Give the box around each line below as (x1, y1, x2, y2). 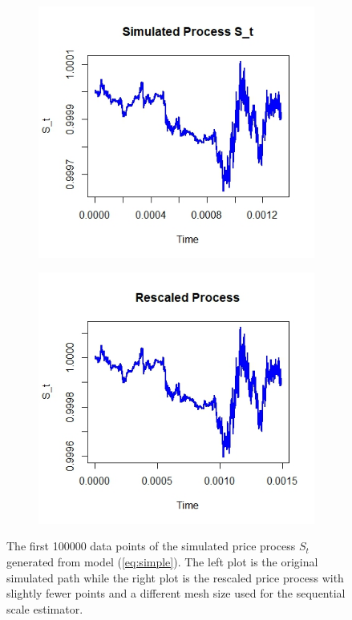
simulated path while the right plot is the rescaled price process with (6, 569, 344, 586)
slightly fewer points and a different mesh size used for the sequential (6, 585, 346, 602)
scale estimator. (6, 600, 83, 617)
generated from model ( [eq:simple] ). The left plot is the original (6, 553, 318, 570)
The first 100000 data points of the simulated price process (6, 537, 296, 554)
